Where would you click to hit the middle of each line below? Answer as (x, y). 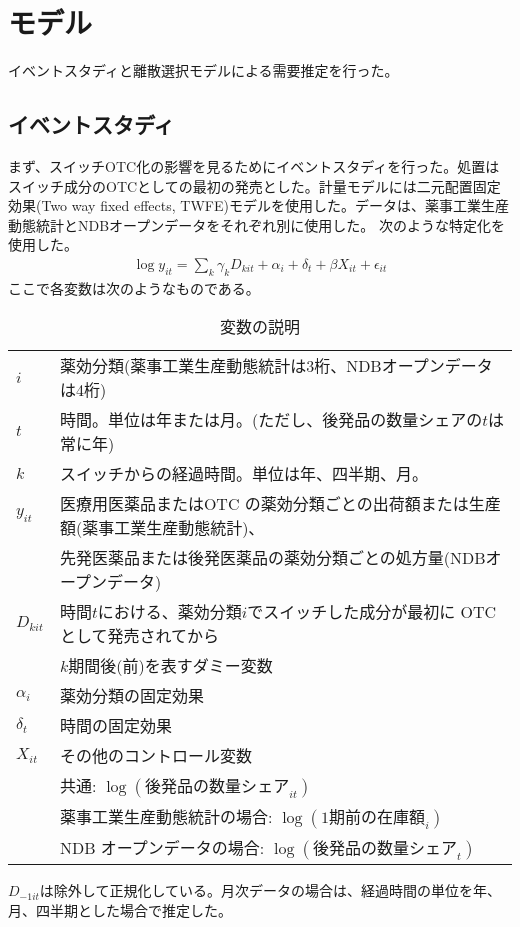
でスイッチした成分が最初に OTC (372, 612)
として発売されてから (139, 636)
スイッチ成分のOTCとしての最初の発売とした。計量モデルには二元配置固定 (254, 185)
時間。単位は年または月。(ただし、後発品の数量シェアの (271, 420)
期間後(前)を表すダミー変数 (170, 666)
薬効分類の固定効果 (131, 696)
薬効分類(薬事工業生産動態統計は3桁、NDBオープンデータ (276, 366)
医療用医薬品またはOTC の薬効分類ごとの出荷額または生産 (280, 504)
